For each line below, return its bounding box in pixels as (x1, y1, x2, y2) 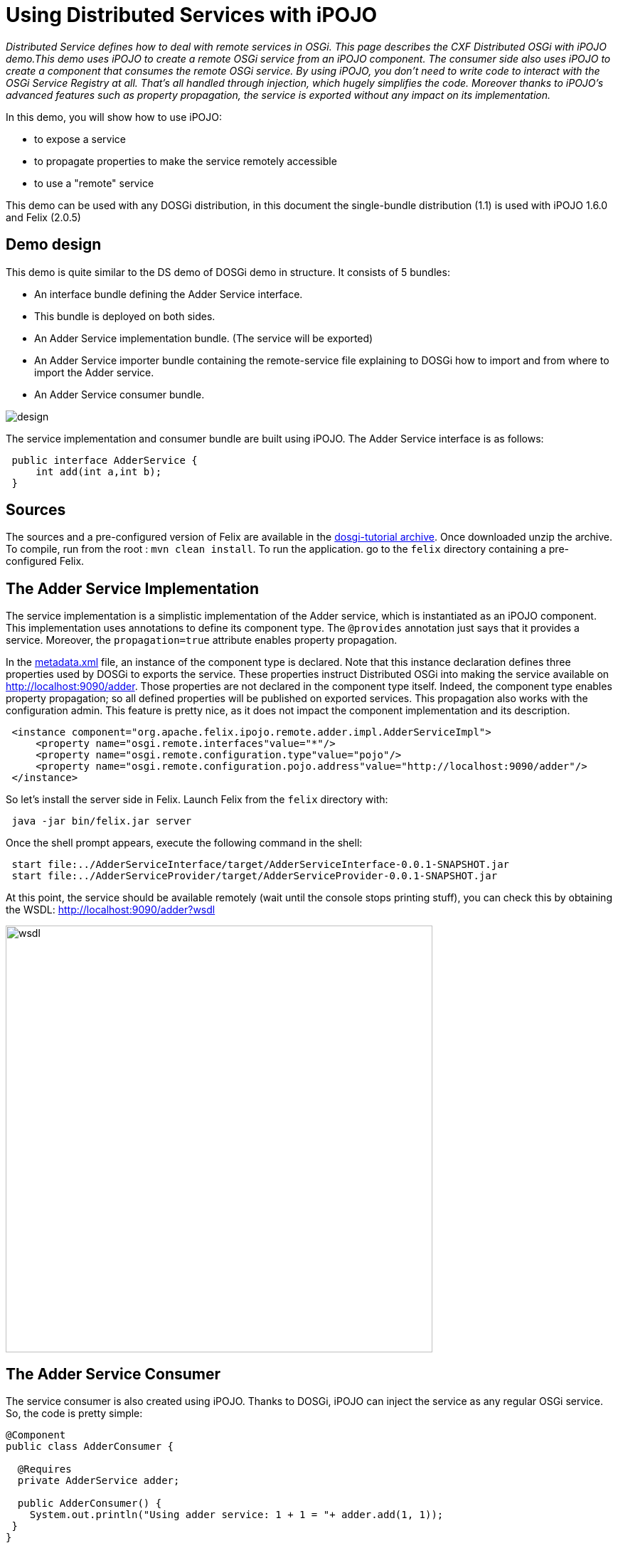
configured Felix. (6, 555, 85, 568)
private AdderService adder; (17, 1475, 180, 1487)
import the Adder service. (34, 366, 154, 378)
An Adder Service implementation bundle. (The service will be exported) (34, 332, 373, 344)
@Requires (17, 1463, 72, 1475)
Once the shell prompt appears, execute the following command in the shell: (6, 837, 363, 849)
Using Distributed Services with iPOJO (6, 3, 378, 27)
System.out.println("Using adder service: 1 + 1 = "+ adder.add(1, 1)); (29, 1509, 444, 1521)
